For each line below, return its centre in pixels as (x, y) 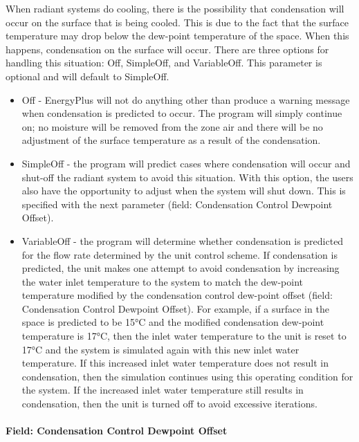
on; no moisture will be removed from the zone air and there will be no (172, 126)
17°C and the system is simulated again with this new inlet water (160, 349)
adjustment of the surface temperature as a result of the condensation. (171, 140)
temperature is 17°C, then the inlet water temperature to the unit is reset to (184, 336)
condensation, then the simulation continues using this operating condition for (187, 376)
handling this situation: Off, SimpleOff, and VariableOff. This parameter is (164, 63)
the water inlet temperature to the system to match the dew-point (163, 281)
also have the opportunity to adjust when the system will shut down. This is (184, 191)
